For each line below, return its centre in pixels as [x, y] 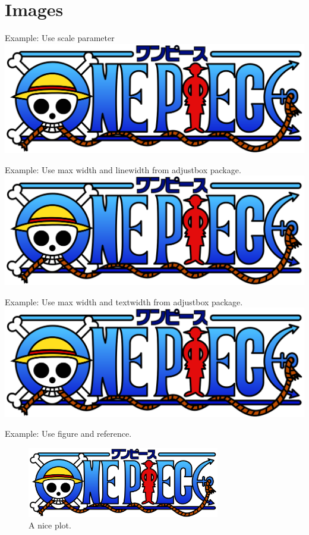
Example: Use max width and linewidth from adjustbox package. [123, 169]
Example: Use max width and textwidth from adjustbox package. [124, 301]
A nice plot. [50, 525]
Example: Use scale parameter [60, 38]
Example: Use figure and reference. [68, 434]
